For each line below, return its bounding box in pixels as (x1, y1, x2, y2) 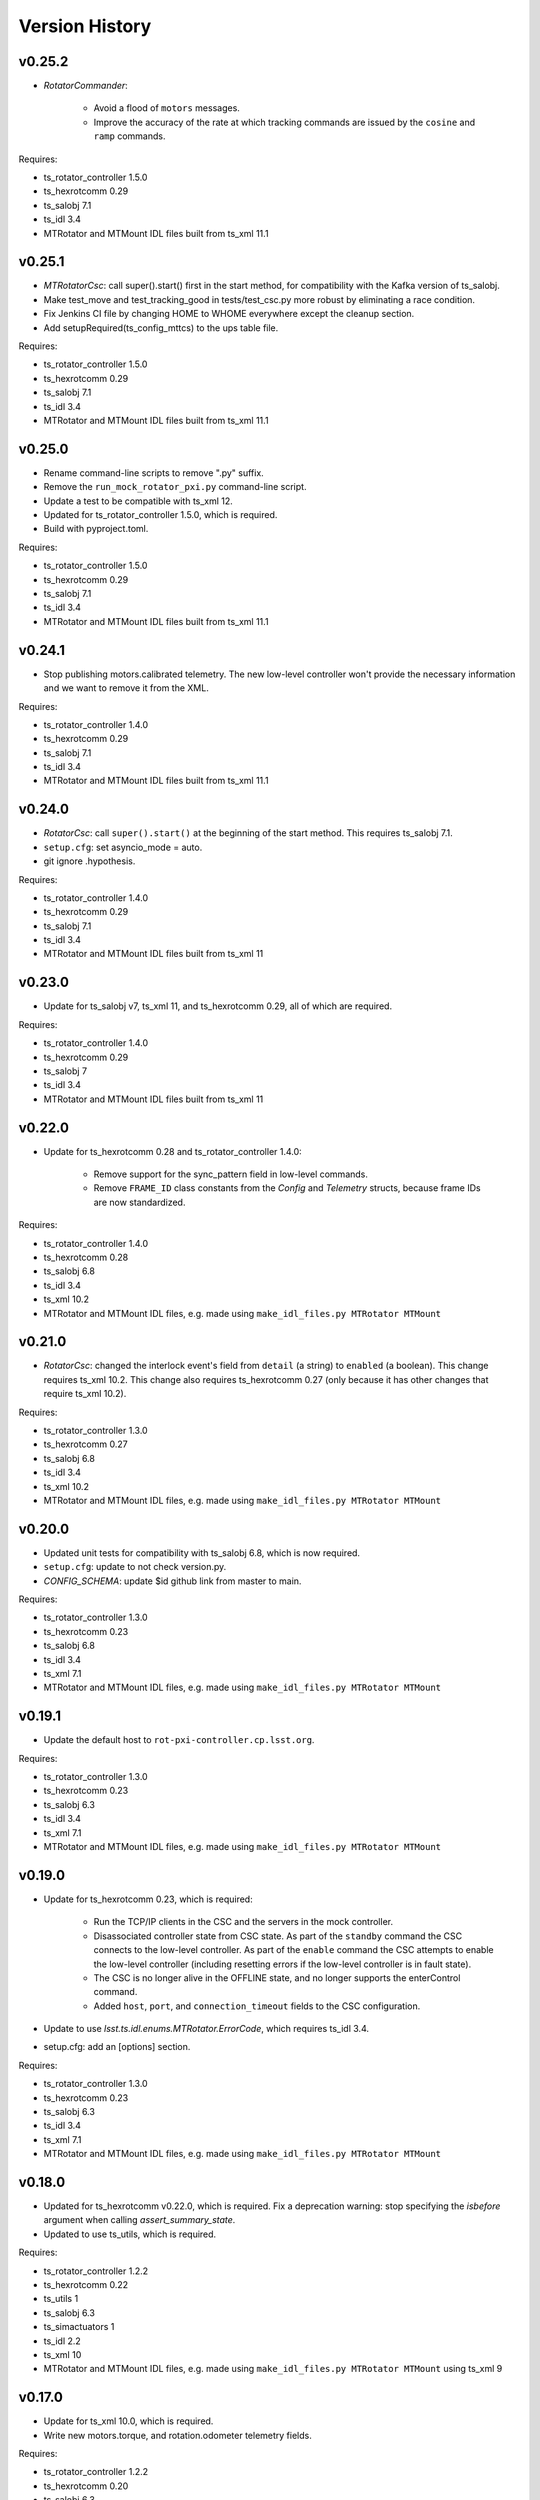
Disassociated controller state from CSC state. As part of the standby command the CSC (93, 1930, 463, 1942)
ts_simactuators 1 (43, 2321, 115, 2333)
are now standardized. (93, 1196, 186, 1208)
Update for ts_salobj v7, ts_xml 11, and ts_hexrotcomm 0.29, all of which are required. (43, 1000, 393, 1012)
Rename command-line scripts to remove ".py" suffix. (43, 466, 264, 479)
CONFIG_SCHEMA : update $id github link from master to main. (43, 1575, 302, 1587)
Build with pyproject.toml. (43, 523, 149, 535)
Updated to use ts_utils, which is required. (43, 2228, 217, 2240)
